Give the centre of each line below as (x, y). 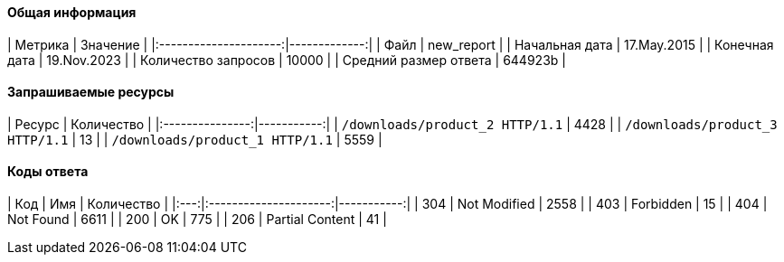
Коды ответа (48, 172)
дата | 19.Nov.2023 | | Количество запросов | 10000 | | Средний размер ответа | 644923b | (287, 60)
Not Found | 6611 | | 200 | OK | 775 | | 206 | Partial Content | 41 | (197, 220)
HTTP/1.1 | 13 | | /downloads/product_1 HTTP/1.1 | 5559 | (195, 139)
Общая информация (72, 12)
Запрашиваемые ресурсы (91, 92)
